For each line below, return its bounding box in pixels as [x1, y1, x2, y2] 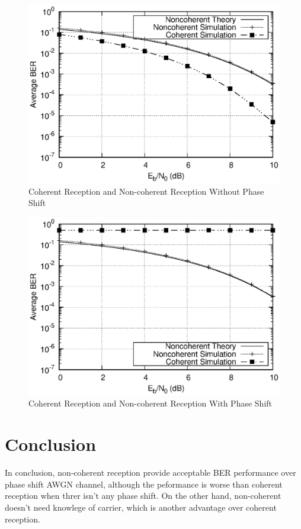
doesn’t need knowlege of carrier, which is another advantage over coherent [5, 501, 277, 513]
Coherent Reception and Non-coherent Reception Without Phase [28, 185, 264, 197]
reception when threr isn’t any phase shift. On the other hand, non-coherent [5, 489, 281, 502]
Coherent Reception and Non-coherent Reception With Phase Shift [28, 397, 273, 409]
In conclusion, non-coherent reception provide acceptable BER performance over [5, 466, 296, 479]
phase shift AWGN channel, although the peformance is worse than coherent [5, 478, 283, 490]
